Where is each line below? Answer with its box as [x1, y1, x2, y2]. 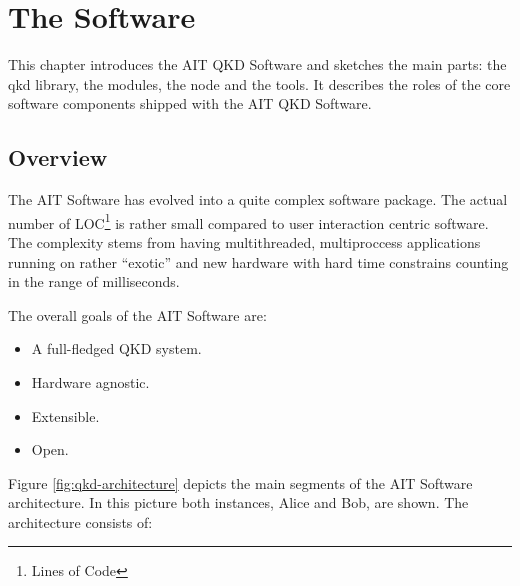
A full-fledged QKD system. [31, 338, 202, 359]
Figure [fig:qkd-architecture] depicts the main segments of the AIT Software [8, 472, 473, 493]
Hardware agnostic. [31, 371, 150, 392]
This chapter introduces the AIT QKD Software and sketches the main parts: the [8, 54, 507, 75]
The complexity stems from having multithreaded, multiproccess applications [8, 231, 481, 252]
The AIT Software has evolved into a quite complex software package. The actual [8, 189, 508, 210]
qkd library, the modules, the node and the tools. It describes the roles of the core [8, 73, 511, 94]
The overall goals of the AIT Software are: [8, 304, 267, 325]
